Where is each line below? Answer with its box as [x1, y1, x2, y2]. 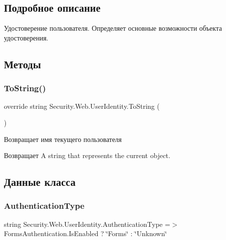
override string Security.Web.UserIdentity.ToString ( [4, 101, 160, 111]
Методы [4, 56, 41, 71]
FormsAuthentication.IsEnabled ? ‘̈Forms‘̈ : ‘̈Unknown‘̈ [4, 228, 167, 239]
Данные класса [4, 174, 76, 189]
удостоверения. [4, 32, 49, 42]
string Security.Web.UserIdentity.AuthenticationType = [4, 219, 170, 229]
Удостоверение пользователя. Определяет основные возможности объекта [4, 23, 222, 33]
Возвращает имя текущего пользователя [4, 134, 122, 144]
